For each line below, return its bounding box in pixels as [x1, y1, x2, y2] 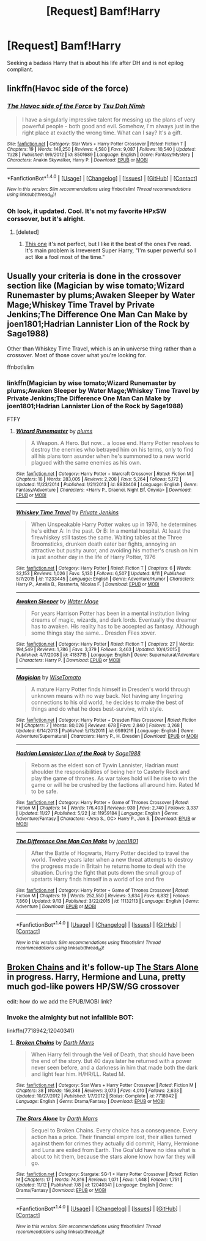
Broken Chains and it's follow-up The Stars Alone [7, 962, 199, 973]
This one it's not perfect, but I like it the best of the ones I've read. [24, 240, 191, 247]
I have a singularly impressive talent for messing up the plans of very [21, 115, 196, 123]
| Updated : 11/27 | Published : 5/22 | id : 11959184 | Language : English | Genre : [15, 810, 179, 817]
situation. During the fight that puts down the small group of [31, 869, 182, 876]
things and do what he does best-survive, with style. [31, 705, 164, 713]
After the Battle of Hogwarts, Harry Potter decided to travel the [31, 849, 189, 857]
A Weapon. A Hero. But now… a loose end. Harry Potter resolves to [31, 439, 200, 447]
